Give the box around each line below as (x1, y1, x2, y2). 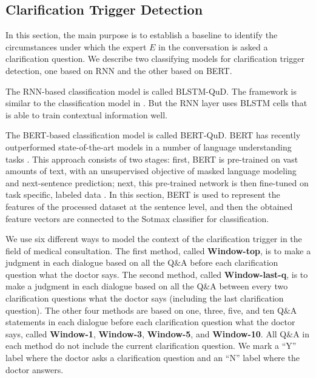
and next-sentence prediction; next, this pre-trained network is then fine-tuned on (5, 176, 309, 189)
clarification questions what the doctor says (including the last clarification (5, 292, 284, 305)
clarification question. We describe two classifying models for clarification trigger (5, 52, 304, 65)
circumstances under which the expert (5, 40, 147, 53)
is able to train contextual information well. (5, 108, 167, 121)
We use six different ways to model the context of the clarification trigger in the (5, 232, 302, 245)
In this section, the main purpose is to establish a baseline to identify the (5, 29, 278, 41)
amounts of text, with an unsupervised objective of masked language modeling (5, 164, 297, 177)
